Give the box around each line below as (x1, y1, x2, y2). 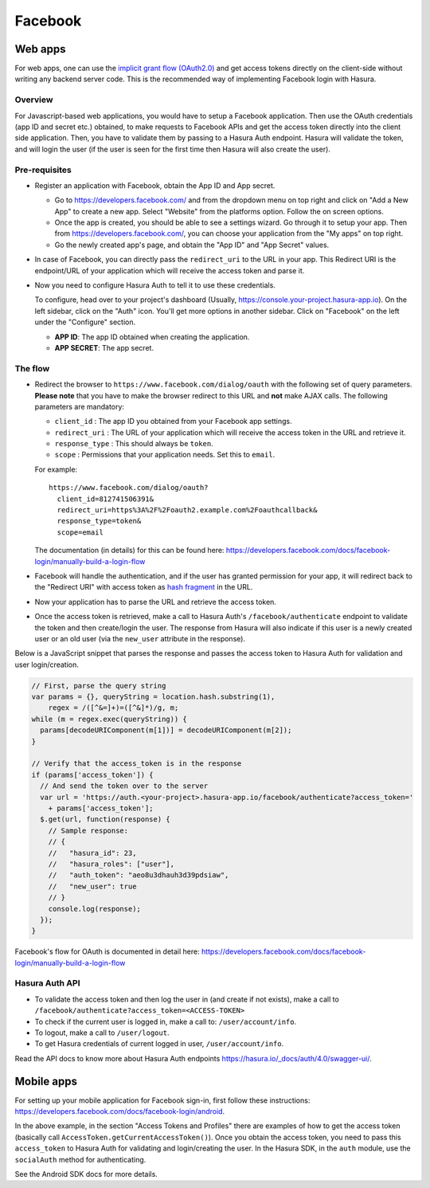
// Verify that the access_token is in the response (31, 759, 242, 768)
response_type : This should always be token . (54, 439, 214, 449)
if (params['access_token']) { (31, 770, 154, 779)
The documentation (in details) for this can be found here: (34, 546, 225, 555)
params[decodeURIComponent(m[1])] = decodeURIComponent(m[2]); (40, 726, 292, 735)
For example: (34, 465, 78, 474)
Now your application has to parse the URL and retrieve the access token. (34, 597, 276, 606)
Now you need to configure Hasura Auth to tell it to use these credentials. (34, 280, 276, 290)
